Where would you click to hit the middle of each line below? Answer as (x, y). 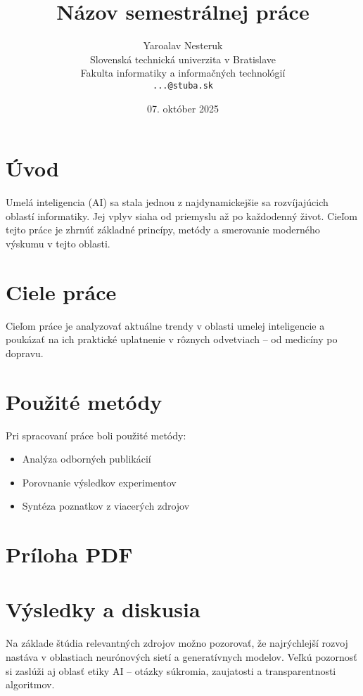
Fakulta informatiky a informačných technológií (183, 73)
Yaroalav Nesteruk (183, 45)
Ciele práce (61, 291)
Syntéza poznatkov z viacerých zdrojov (106, 506)
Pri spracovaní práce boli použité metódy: (96, 435)
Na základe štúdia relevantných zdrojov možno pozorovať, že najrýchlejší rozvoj (177, 643)
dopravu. (25, 353)
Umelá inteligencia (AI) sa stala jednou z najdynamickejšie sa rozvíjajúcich (167, 202)
